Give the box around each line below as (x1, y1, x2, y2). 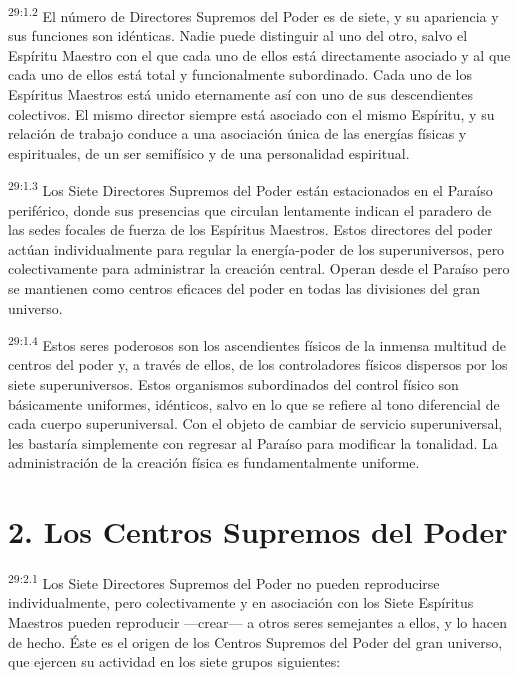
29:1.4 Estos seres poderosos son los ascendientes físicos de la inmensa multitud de (8, 332, 507, 355)
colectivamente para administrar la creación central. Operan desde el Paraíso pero (8, 258, 510, 279)
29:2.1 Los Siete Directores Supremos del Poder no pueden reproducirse (8, 570, 440, 593)
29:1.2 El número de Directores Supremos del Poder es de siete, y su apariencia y (8, 3, 499, 26)
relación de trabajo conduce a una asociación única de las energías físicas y (8, 123, 467, 144)
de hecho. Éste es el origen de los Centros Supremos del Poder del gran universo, (8, 631, 503, 652)
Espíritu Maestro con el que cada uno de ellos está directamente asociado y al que (8, 44, 511, 65)
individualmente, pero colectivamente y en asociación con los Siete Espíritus (8, 592, 474, 613)
